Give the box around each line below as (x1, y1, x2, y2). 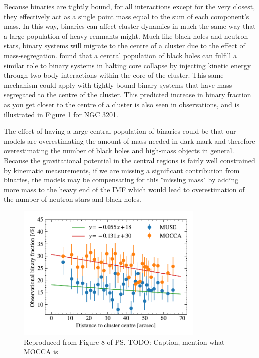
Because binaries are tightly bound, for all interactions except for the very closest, (4, 1, 255, 11)
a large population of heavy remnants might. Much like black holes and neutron (4, 30, 248, 41)
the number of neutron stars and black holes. (4, 194, 141, 204)
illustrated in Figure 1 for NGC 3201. (4, 109, 118, 119)
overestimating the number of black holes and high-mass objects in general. (4, 145, 234, 156)
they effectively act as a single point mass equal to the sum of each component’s (4, 11, 249, 21)
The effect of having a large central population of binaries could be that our (4, 126, 236, 136)
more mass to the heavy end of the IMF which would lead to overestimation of (4, 184, 245, 194)
